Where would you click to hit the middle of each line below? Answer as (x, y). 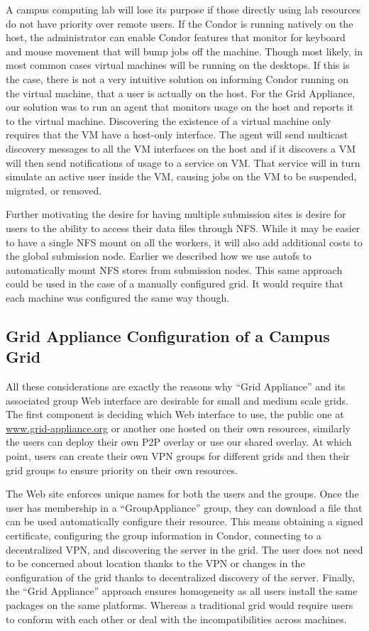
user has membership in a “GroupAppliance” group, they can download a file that (184, 507)
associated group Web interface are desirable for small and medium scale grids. (177, 400)
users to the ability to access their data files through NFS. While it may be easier (183, 227)
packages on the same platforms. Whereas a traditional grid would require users (180, 604)
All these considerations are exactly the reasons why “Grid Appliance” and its (176, 386)
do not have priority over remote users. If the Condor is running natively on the (180, 23)
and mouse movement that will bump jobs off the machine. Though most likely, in (184, 51)
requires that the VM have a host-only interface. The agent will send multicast (177, 135)
